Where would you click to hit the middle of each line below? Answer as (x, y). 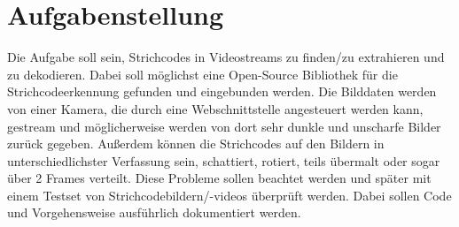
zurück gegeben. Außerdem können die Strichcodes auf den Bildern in (196, 144)
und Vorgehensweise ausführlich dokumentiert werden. (154, 212)
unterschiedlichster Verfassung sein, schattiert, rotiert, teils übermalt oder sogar (224, 160)
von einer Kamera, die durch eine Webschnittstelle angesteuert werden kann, (215, 108)
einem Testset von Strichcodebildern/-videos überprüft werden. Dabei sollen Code (229, 195)
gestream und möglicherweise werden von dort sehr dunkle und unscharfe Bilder (224, 126)
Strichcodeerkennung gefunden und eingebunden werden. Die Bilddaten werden (222, 91)
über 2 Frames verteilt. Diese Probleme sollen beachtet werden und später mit (219, 178)
